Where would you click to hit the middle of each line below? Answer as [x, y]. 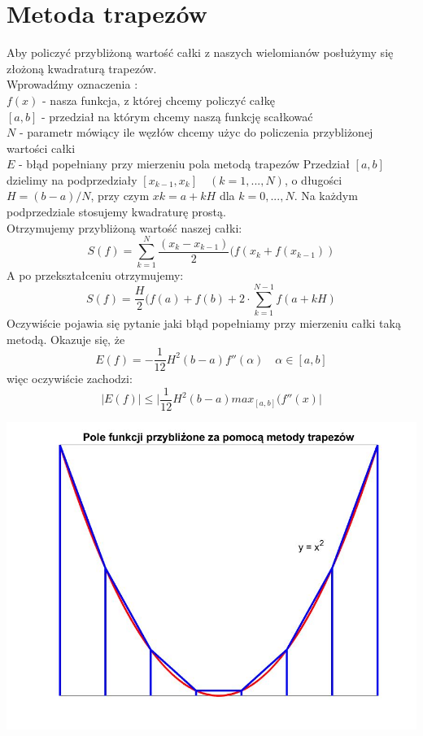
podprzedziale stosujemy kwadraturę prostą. [116, 212]
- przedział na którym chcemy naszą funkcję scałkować [177, 116]
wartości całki [41, 148]
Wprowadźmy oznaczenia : [72, 84]
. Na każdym [326, 196]
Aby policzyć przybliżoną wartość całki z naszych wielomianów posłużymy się [200, 52]
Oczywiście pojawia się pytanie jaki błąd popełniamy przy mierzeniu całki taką [204, 323]
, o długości [313, 179]
